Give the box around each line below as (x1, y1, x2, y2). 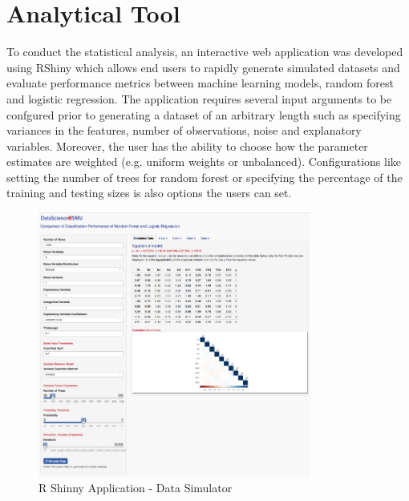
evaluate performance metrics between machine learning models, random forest (6, 75, 395, 91)
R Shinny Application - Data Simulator (38, 479, 233, 496)
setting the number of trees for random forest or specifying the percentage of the (6, 168, 403, 185)
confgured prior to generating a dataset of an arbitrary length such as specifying (6, 106, 401, 123)
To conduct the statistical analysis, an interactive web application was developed (6, 43, 403, 60)
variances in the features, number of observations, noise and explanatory (6, 122, 362, 139)
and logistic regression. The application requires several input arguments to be (6, 90, 392, 107)
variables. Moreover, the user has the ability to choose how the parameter (6, 137, 368, 154)
